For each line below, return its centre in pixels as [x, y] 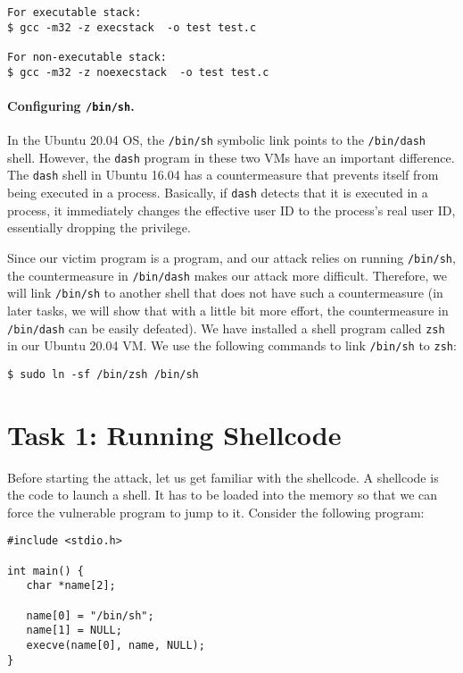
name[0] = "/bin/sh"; [90, 615]
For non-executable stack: [87, 57]
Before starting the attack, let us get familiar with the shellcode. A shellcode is [223, 477]
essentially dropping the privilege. [99, 227]
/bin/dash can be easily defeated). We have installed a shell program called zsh [226, 328]
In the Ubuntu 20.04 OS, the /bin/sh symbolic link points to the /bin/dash [217, 140]
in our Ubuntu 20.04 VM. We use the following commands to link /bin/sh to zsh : [232, 345]
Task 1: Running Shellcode [174, 434]
